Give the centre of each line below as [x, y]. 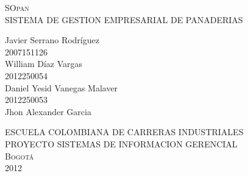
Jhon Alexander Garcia [48, 111]
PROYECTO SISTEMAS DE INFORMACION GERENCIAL [121, 143]
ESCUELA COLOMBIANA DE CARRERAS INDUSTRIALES [124, 132]
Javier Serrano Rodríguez [52, 40]
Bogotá [19, 156]
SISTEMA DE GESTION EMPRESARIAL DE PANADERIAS [124, 19]
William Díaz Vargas [44, 64]
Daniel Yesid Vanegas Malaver [62, 87]
